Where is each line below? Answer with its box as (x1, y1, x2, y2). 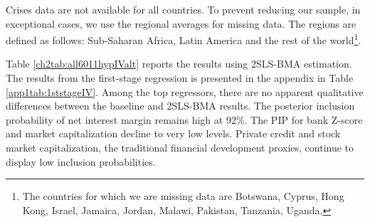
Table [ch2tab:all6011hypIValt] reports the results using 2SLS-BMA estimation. (6, 56, 352, 71)
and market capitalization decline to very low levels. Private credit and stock (6, 126, 341, 141)
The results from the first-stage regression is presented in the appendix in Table (6, 70, 354, 85)
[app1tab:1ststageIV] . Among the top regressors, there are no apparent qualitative (6, 84, 364, 99)
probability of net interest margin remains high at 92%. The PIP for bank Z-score (6, 112, 363, 127)
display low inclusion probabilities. (6, 154, 156, 169)
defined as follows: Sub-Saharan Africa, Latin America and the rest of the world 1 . (6, 31, 361, 47)
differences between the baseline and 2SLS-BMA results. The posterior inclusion (6, 98, 355, 113)
